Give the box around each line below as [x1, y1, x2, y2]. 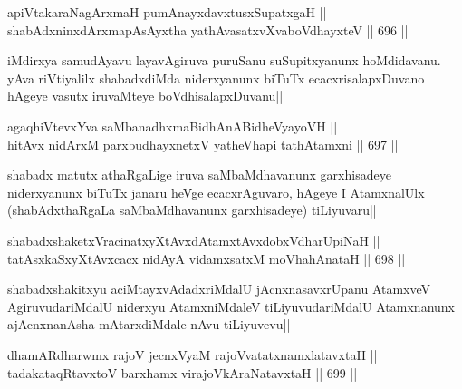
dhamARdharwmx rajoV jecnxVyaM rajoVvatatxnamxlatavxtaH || [7, 345, 378, 364]
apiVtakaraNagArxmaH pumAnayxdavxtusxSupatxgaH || [7, 3, 327, 21]
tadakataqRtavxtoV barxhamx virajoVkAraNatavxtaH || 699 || [7, 363, 358, 382]
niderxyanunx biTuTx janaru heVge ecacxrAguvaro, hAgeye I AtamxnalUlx [7, 182, 425, 201]
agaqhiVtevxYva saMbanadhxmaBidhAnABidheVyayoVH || [7, 116, 338, 135]
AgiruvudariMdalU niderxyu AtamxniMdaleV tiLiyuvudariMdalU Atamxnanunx [7, 297, 456, 316]
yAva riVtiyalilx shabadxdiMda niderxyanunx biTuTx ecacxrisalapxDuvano [7, 68, 425, 87]
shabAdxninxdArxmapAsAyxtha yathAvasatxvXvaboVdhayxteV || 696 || [7, 20, 409, 39]
